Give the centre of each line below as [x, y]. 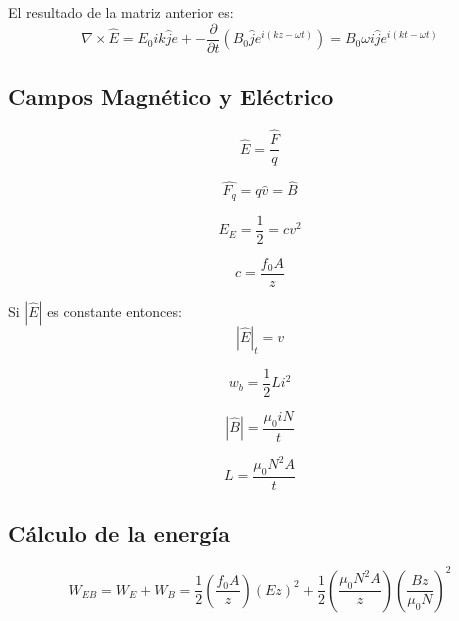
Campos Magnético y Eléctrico [171, 96]
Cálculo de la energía [119, 533]
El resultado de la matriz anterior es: [121, 12]
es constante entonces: [114, 310]
